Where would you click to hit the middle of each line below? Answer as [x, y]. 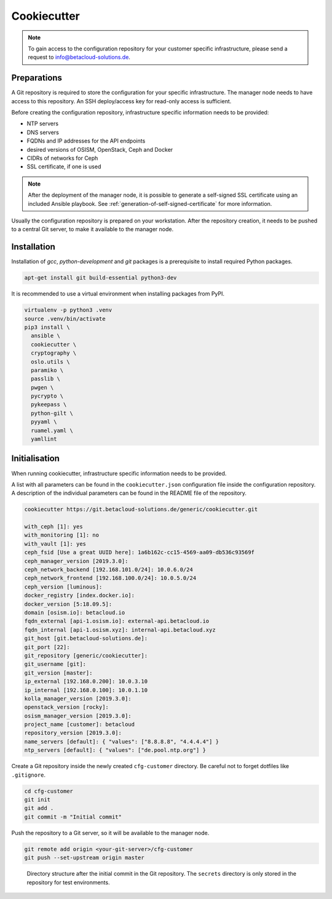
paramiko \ [47, 370]
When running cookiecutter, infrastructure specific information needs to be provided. [119, 473]
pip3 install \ [47, 327]
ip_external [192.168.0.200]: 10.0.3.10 [86, 681]
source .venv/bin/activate [65, 319]
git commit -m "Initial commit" [73, 817]
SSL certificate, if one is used [64, 167]
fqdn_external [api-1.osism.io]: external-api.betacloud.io [117, 621]
